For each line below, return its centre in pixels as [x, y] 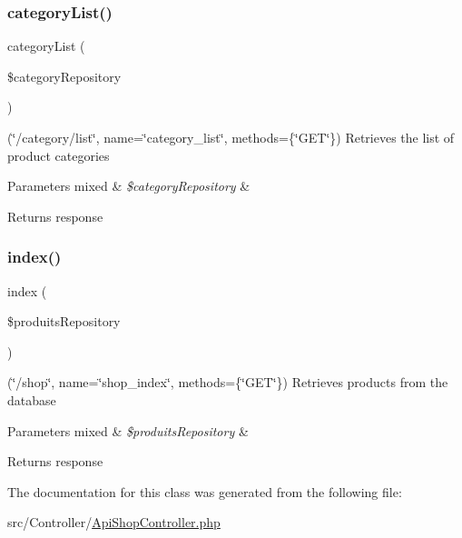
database [32, 399]
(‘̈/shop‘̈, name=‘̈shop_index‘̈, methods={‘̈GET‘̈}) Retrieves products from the [228, 382]
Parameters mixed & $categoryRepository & [129, 186]
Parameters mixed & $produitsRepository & [128, 430]
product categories [59, 155]
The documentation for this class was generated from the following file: [205, 491]
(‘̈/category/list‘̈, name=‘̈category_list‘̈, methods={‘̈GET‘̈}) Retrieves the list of [231, 137]
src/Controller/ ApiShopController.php [114, 522]
